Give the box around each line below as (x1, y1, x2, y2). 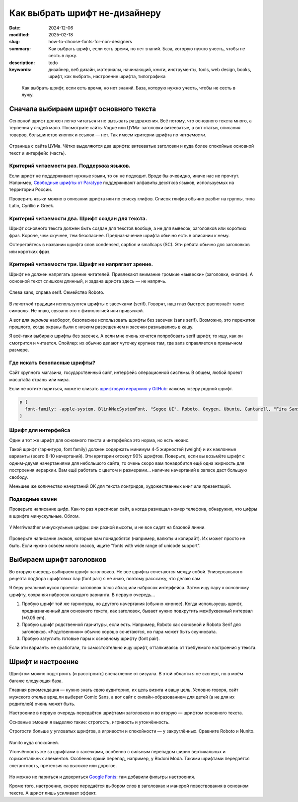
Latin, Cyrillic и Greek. (9, 203, 55, 209)
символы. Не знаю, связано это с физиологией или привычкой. (9, 308, 144, 314)
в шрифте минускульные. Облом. (9, 513, 80, 519)
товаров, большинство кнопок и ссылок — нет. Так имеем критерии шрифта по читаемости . (9, 132, 206, 138)
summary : (9, 45, 31, 52)
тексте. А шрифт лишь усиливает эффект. (9, 790, 97, 796)
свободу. (9, 474, 28, 480)
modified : (9, 31, 30, 37)
